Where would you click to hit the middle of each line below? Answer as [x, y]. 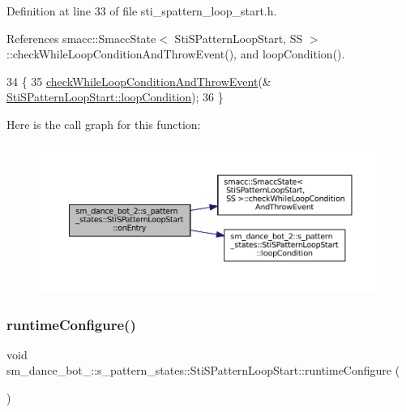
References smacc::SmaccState [81, 38]
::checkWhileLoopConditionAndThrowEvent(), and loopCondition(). [176, 54]
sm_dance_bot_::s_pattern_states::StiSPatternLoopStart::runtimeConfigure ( [203, 370]
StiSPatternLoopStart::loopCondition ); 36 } [115, 97]
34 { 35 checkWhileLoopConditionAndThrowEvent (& [139, 81]
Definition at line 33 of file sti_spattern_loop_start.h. [142, 11]
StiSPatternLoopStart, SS [239, 38]
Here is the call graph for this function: [104, 124]
